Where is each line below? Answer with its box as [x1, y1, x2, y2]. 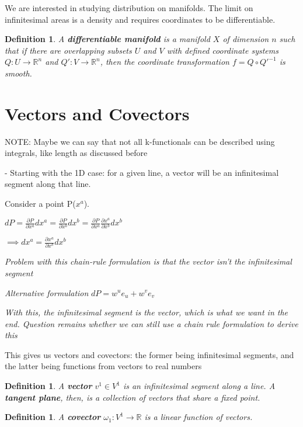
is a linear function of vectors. [144, 411, 253, 423]
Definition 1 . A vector [5, 380, 92, 392]
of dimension [222, 33, 269, 45]
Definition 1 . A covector [5, 411, 101, 423]
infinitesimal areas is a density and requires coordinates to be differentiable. [5, 13, 276, 25]
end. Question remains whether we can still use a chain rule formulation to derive [5, 317, 298, 329]
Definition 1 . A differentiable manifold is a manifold [5, 33, 210, 45]
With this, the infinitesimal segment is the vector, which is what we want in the [5, 306, 288, 318]
